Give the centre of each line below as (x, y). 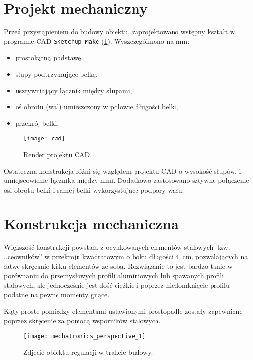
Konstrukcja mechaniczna (91, 223)
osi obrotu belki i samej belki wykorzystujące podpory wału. (94, 190)
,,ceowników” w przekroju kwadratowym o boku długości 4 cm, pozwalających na (126, 256)
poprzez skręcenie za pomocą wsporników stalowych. (82, 320)
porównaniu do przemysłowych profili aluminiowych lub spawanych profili (114, 275)
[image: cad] (44, 139)
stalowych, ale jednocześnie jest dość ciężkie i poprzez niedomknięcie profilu (117, 285)
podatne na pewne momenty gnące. (57, 294)
